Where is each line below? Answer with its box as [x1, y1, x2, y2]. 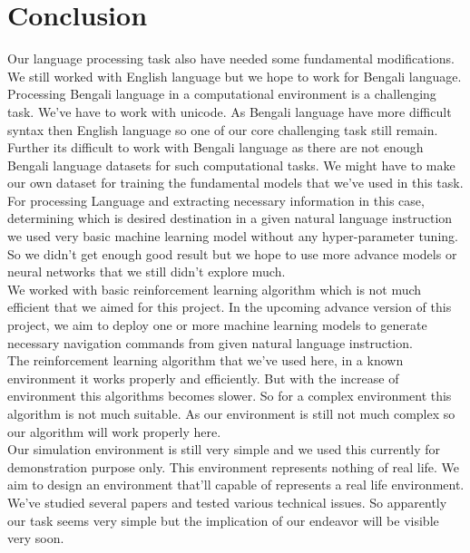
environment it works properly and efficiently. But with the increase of [7, 368, 399, 387]
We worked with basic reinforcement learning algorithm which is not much [7, 279, 422, 298]
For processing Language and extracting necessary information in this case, [7, 190, 425, 209]
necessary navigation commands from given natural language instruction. [7, 333, 413, 352]
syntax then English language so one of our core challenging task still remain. [7, 120, 438, 139]
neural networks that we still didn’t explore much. [7, 262, 286, 281]
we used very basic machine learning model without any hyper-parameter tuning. [7, 227, 458, 246]
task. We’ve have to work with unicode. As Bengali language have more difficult [7, 102, 452, 121]
